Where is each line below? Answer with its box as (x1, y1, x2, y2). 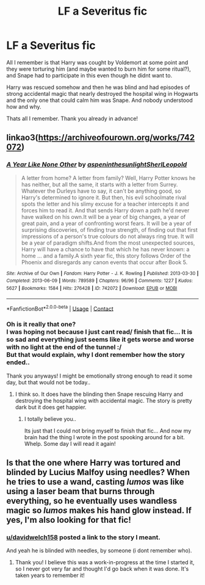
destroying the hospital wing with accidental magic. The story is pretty (15, 397, 192, 404)
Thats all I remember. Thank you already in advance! (6, 115, 138, 122)
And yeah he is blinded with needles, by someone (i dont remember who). (6, 547, 192, 554)
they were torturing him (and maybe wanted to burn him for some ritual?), (6, 65, 191, 73)
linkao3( (6, 132, 38, 143)
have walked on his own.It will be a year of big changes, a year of (21, 213, 186, 220)
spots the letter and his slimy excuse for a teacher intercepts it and (21, 200, 189, 207)
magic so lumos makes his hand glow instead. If (6, 505, 192, 515)
